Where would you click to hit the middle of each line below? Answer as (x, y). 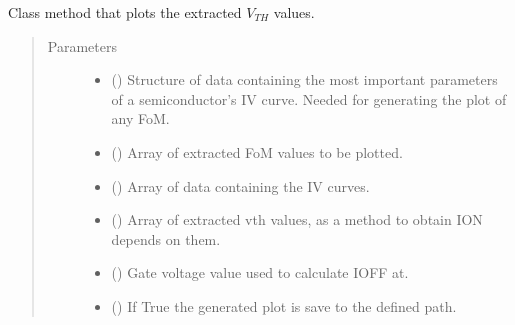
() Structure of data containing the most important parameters (304, 79)
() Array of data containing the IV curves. (240, 185)
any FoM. (140, 118)
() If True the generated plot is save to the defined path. (284, 305)
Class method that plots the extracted (125, 12)
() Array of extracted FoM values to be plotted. (257, 151)
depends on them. (166, 238)
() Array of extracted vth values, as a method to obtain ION (297, 219)
